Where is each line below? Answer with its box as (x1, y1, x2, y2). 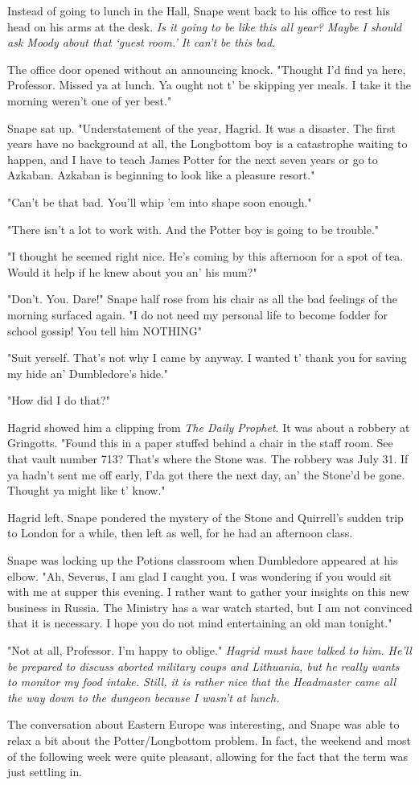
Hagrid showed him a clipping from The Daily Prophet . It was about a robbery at (7, 418, 410, 435)
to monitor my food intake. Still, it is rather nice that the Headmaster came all (7, 673, 396, 690)
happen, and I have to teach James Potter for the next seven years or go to (7, 150, 378, 167)
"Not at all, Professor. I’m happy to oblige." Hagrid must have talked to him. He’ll (7, 642, 412, 658)
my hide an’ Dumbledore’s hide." (7, 364, 169, 381)
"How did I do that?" (7, 392, 110, 409)
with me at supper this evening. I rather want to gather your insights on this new (7, 583, 409, 600)
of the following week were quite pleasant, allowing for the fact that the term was (7, 747, 409, 764)
